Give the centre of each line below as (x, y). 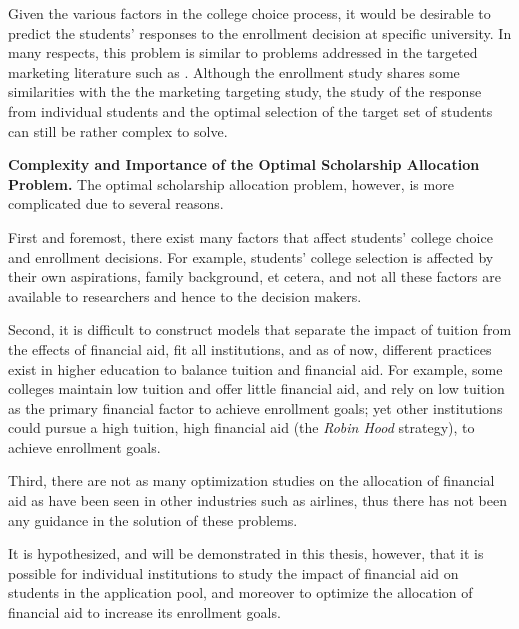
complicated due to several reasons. (116, 203)
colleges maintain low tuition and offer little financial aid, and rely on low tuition (256, 388)
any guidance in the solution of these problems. (153, 519)
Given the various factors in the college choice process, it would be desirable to (249, 13)
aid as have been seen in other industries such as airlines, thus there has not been (257, 500)
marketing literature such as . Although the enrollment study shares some (234, 71)
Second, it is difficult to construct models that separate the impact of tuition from (260, 329)
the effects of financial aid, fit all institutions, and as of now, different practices (250, 348)
